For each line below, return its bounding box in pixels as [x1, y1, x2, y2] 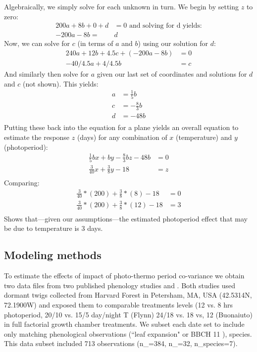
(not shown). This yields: [22, 78, 99, 88]
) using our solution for [138, 38, 208, 48]
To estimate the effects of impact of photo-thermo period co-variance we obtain [4, 270, 245, 281]
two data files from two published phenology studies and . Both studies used [4, 280, 236, 290]
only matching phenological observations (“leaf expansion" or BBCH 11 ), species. [4, 328, 252, 339]
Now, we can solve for [4, 38, 70, 48]
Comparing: [4, 177, 40, 188]
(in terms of [77, 38, 113, 48]
